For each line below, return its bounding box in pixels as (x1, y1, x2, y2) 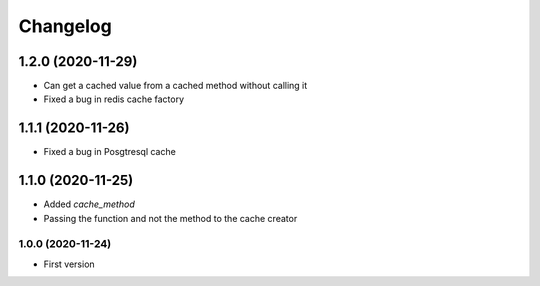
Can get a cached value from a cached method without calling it (43, 80, 308, 92)
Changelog (18, 15, 112, 37)
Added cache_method (43, 198, 135, 210)
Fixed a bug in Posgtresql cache (43, 146, 177, 158)
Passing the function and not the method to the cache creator (43, 212, 298, 224)
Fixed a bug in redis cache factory (43, 93, 185, 105)
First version (43, 258, 95, 270)
